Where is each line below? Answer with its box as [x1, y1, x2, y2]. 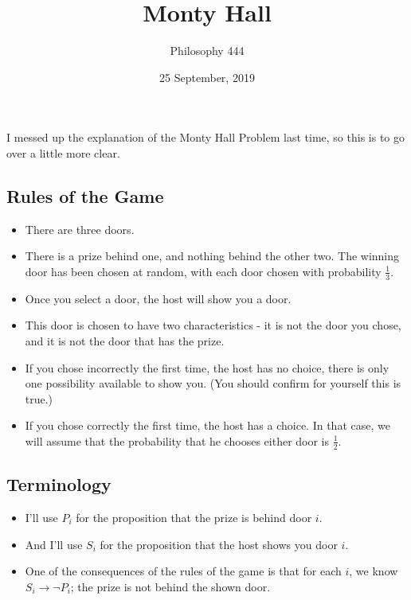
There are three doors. [25, 220, 135, 237]
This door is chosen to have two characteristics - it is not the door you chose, [25, 317, 401, 333]
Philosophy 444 [170, 42, 245, 59]
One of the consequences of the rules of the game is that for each [25, 563, 342, 579]
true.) [25, 390, 53, 407]
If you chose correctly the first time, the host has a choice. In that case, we [25, 417, 390, 434]
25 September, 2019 [159, 68, 255, 85]
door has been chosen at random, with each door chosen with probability [25, 263, 382, 279]
